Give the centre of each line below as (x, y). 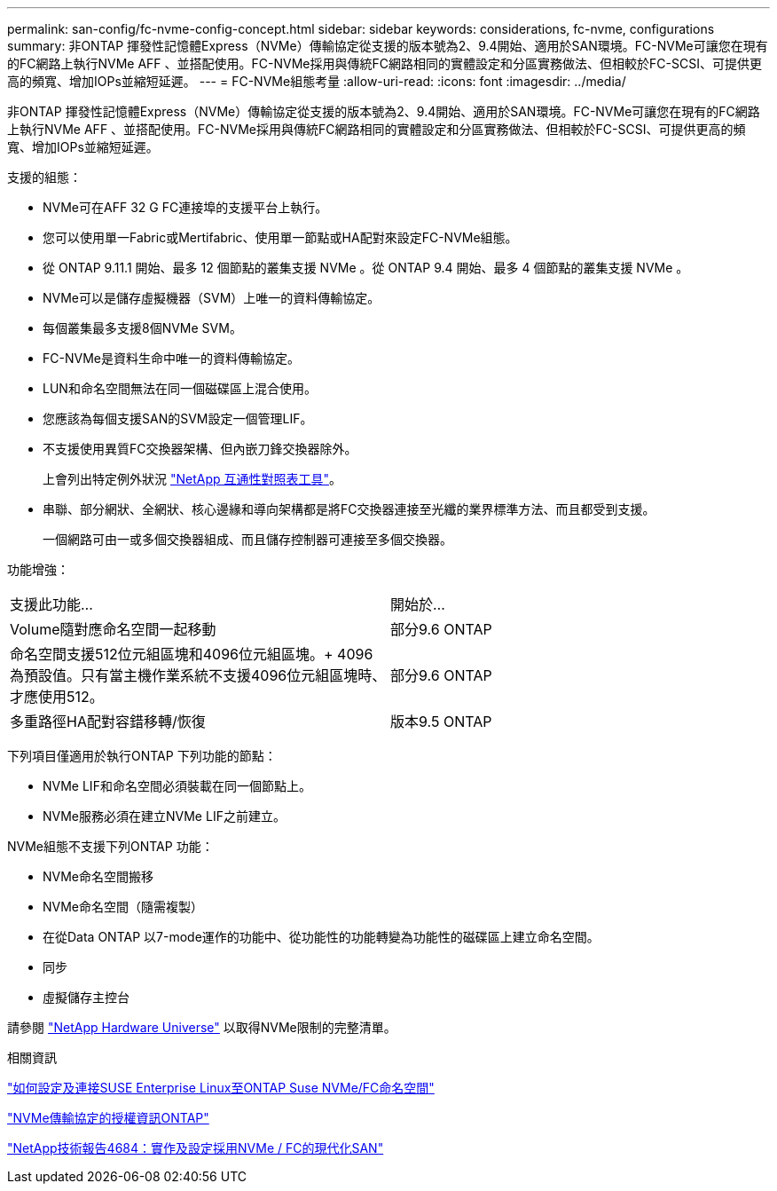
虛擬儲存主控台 (86, 997)
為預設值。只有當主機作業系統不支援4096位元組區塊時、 (198, 675)
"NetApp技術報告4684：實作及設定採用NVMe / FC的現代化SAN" (196, 1148)
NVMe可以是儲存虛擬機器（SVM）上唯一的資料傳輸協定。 (212, 298)
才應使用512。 (57, 697)
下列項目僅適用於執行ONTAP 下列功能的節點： (142, 756)
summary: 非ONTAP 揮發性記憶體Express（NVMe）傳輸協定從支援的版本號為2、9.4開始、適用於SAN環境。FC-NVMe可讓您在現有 (388, 46)
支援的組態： (44, 177)
